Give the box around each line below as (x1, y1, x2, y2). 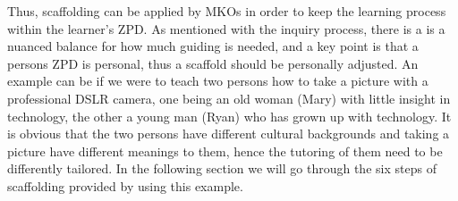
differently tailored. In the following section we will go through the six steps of (7, 159, 437, 178)
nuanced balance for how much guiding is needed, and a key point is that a (7, 37, 419, 55)
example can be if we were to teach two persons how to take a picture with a (7, 71, 428, 90)
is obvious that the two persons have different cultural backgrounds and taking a (7, 124, 450, 143)
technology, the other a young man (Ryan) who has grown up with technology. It (7, 106, 452, 125)
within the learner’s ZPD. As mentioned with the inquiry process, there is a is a (7, 19, 445, 38)
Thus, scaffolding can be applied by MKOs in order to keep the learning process (7, 2, 446, 20)
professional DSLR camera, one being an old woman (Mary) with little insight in (7, 88, 451, 107)
